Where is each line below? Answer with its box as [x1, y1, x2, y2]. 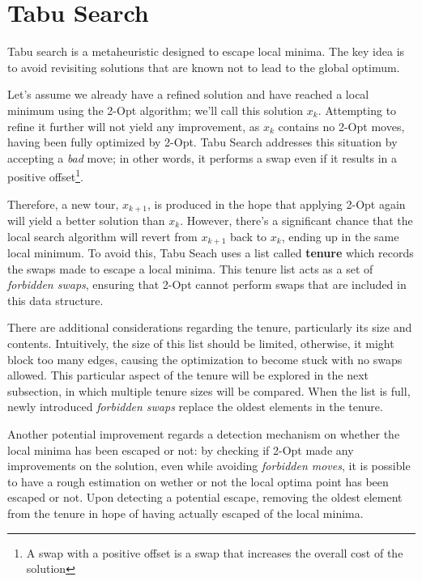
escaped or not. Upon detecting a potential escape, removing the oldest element [7, 489, 403, 506]
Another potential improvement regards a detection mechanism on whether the [7, 425, 400, 442]
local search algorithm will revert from [7, 227, 198, 244]
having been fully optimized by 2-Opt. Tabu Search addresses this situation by [7, 134, 398, 151]
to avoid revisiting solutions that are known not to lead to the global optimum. [7, 58, 400, 75]
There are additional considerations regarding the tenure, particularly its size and [7, 319, 412, 336]
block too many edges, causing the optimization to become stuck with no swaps [7, 350, 403, 367]
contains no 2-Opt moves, [278, 117, 405, 134]
